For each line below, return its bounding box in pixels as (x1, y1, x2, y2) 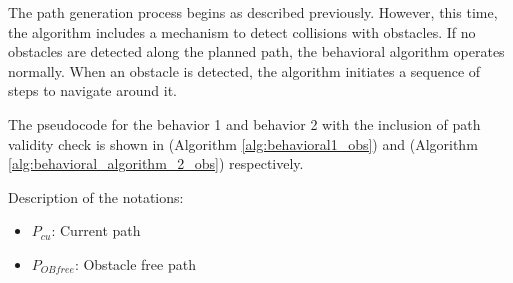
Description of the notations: (8, 186, 184, 207)
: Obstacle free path (74, 253, 196, 274)
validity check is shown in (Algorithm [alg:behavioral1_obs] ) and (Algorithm (8, 133, 478, 154)
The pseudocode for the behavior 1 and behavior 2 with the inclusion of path (8, 113, 481, 134)
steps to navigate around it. (8, 80, 177, 101)
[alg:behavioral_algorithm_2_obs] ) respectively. (8, 153, 304, 174)
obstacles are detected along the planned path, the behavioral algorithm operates (8, 41, 505, 62)
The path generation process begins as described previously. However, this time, (8, 2, 498, 22)
